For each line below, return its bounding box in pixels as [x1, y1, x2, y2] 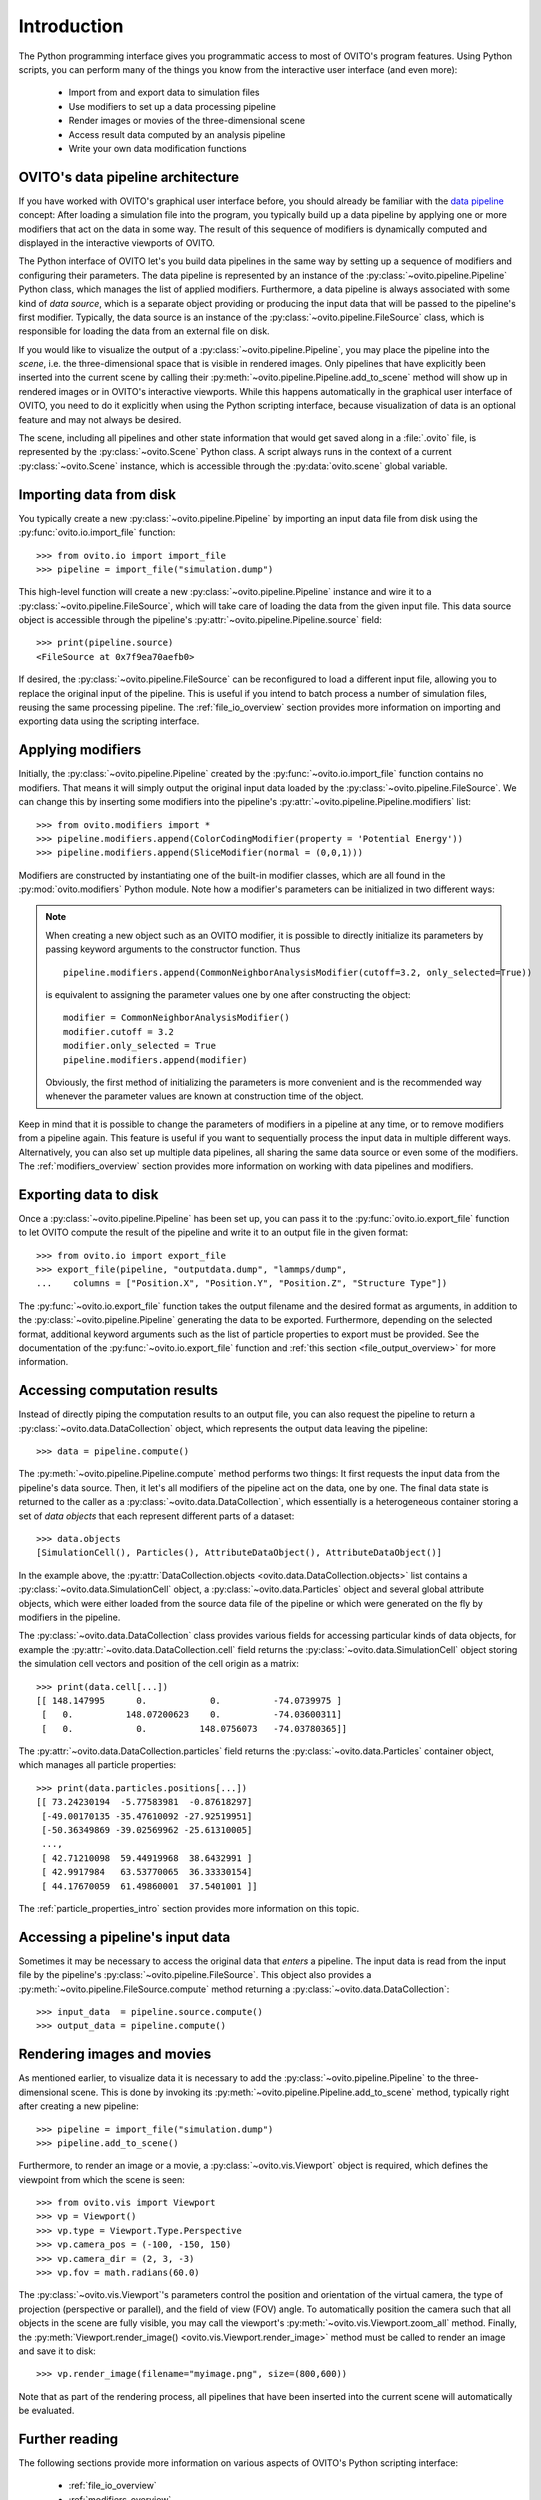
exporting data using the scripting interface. [18, 715, 200, 727]
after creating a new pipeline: [18, 2100, 139, 2112]
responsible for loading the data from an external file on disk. [18, 325, 270, 337]
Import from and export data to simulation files [68, 86, 260, 99]
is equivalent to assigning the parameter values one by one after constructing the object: [45, 989, 411, 1001]
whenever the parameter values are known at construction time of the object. [45, 1090, 364, 1102]
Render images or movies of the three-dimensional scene [68, 115, 305, 127]
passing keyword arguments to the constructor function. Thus [45, 943, 301, 955]
